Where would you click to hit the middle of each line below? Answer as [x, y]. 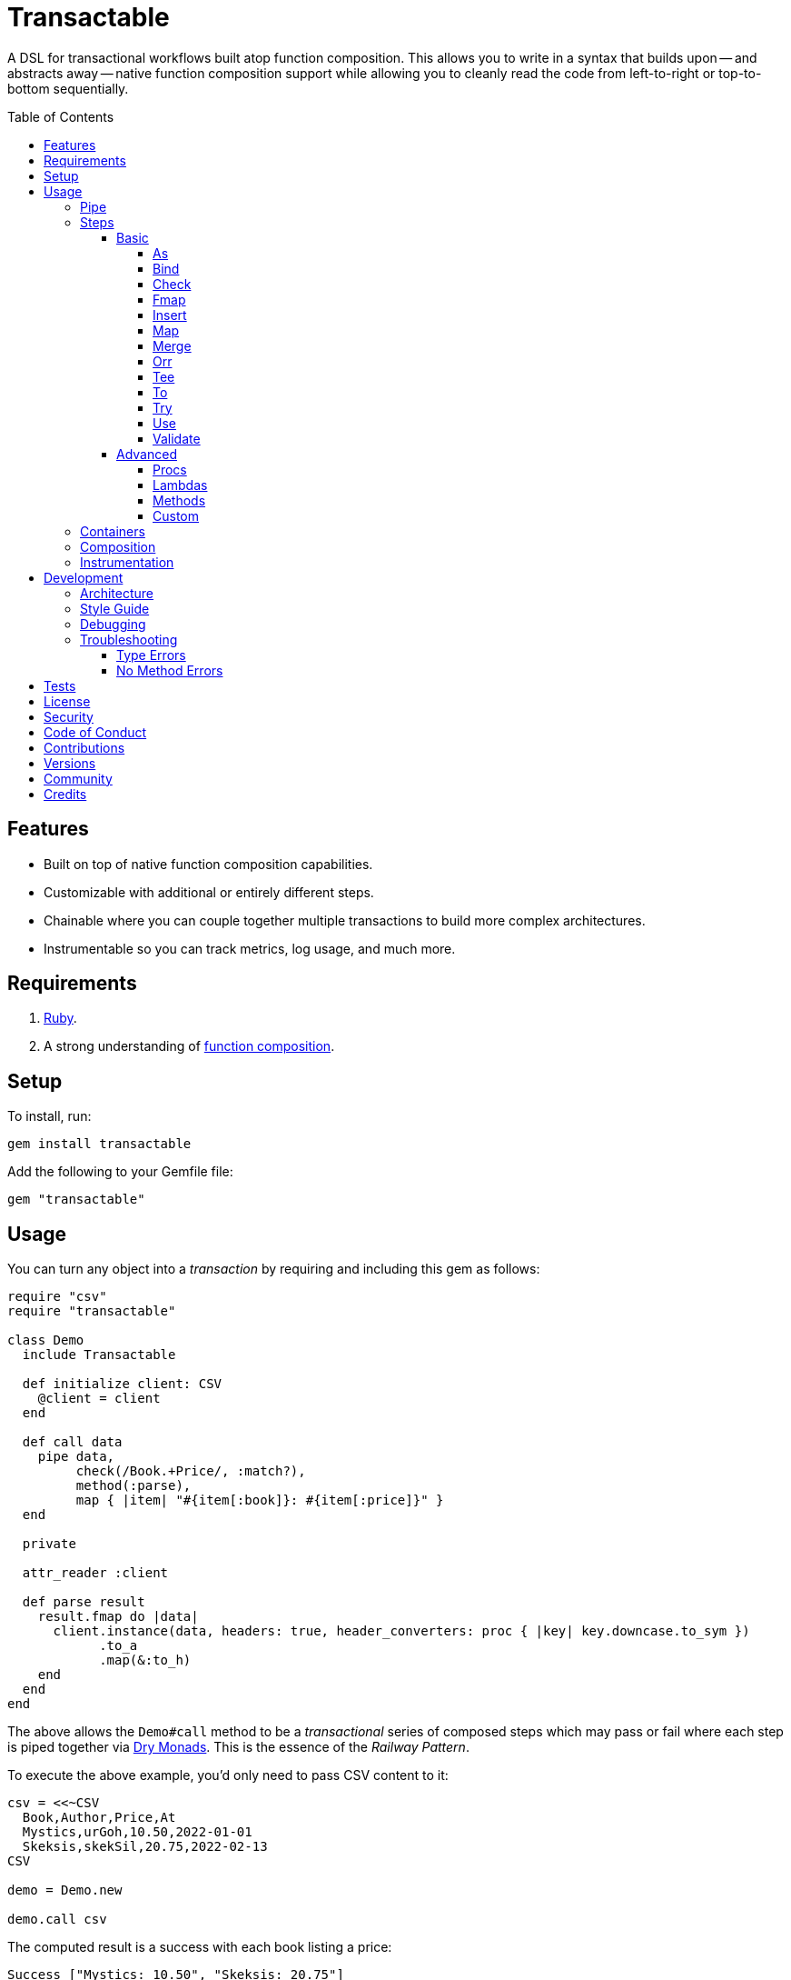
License [67, 701]
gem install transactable [99, 1144]
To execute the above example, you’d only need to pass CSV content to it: [228, 1775]
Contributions [84, 747]
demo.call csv [57, 1920]
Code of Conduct [95, 732]
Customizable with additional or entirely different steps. [209, 892]
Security [69, 716]
